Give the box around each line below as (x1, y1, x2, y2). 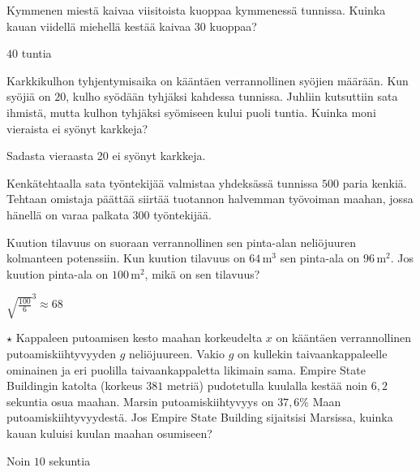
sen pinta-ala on (280, 249, 360, 266)
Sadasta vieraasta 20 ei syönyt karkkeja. (6, 147, 206, 164)
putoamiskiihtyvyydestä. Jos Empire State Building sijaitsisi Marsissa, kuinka (6, 409, 393, 426)
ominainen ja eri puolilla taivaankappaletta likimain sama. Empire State (6, 361, 366, 378)
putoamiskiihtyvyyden (6, 344, 117, 362)
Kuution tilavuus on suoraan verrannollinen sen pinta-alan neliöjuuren (6, 233, 356, 250)
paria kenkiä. (342, 174, 407, 191)
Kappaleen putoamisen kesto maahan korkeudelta (15, 329, 263, 346)
